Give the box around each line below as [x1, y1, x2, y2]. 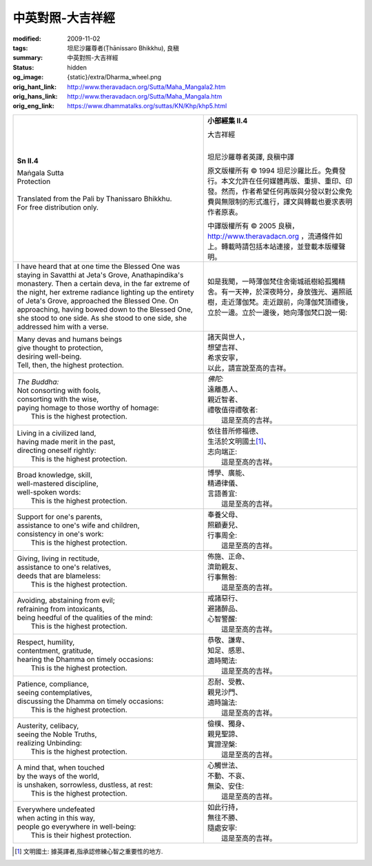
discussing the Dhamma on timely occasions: [17, 696, 164, 706]
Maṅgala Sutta [17, 168, 65, 177]
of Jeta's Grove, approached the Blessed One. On [17, 296, 179, 305]
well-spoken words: [17, 487, 81, 496]
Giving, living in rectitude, [17, 554, 100, 563]
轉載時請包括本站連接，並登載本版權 [220, 241, 339, 251]
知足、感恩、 [207, 645, 249, 655]
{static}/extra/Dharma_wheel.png [67, 73, 162, 81]
